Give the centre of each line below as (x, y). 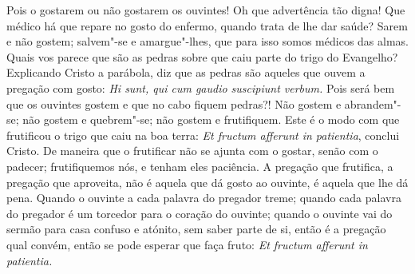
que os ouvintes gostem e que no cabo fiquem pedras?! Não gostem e (174, 103)
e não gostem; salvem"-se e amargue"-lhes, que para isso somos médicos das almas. (207, 41)
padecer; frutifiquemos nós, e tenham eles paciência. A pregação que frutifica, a (200, 166)
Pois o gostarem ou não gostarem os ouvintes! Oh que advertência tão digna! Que (206, 10)
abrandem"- (373, 103)
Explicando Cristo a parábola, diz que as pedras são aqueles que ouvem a (186, 72)
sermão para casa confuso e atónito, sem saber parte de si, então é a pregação (196, 229)
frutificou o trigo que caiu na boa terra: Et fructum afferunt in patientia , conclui (203, 135)
